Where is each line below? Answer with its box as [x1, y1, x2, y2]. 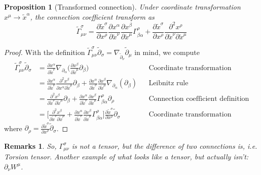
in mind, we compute [134, 47, 200, 57]
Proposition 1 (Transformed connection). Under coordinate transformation [4, 2, 241, 12]
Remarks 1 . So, [4, 140, 57, 151]
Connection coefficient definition [148, 95, 249, 103]
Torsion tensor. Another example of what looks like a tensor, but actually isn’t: [4, 151, 249, 162]
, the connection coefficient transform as [30, 11, 155, 22]
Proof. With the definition [4, 47, 85, 57]
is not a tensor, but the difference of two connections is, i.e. [71, 140, 257, 151]
